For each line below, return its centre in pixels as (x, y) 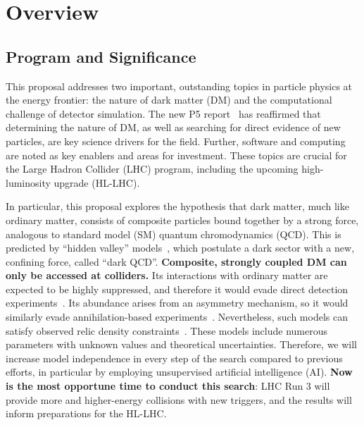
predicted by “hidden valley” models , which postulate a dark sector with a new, (180, 248)
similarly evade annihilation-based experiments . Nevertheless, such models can (177, 317)
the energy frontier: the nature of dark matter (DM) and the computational (169, 100)
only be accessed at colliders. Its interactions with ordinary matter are (167, 275)
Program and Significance (101, 56)
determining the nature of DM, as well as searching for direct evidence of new (173, 127)
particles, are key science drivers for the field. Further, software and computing (176, 141)
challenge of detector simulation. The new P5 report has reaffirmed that (163, 113)
